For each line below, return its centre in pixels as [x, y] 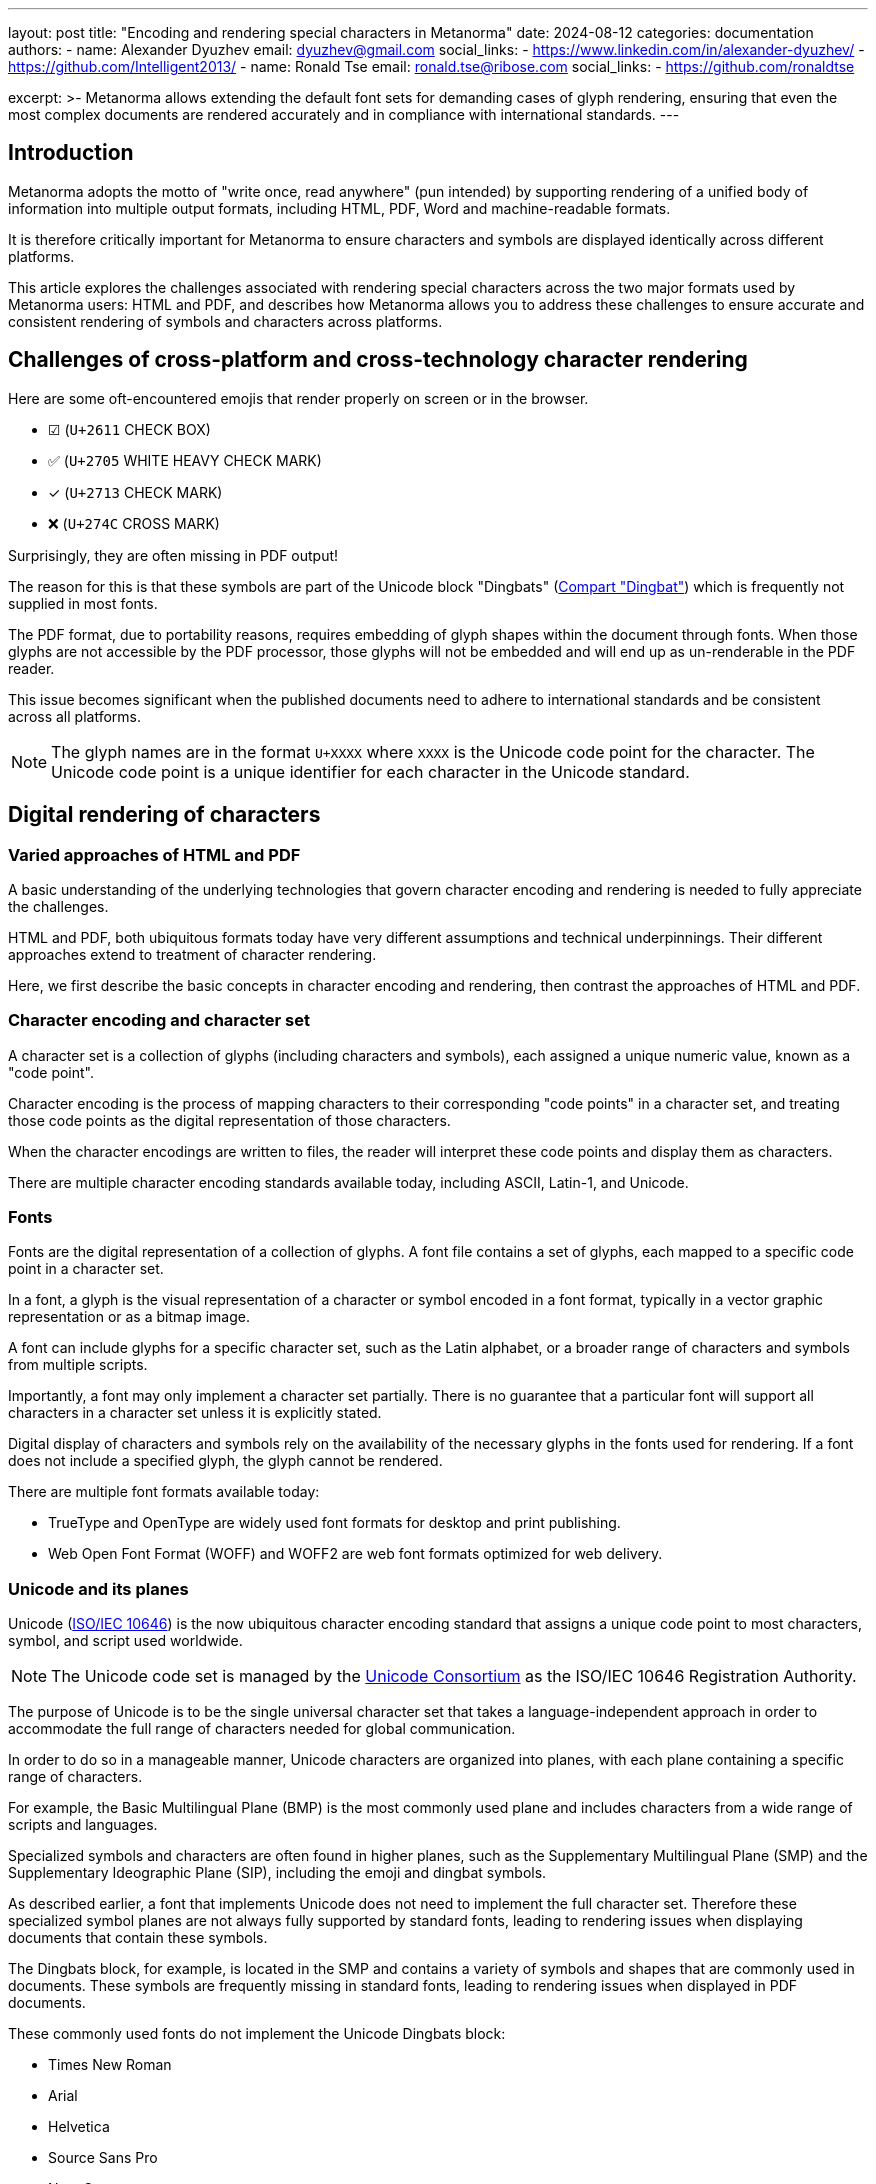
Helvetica [79, 2127]
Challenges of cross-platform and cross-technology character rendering [378, 360]
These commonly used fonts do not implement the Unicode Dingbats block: [257, 2034]
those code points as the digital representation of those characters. [229, 1120]
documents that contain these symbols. [138, 1938]
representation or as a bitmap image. [129, 1317]
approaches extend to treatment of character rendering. [192, 954]
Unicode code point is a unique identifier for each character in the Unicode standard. [370, 771]
